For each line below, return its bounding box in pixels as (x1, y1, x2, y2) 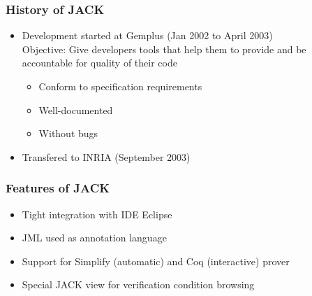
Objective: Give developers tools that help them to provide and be (22, 41, 306, 56)
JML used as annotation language (22, 230, 167, 245)
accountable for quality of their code (22, 55, 177, 70)
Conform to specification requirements (38, 79, 202, 93)
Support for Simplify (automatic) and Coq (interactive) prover (22, 253, 290, 268)
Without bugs (38, 126, 98, 141)
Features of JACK (6, 179, 110, 197)
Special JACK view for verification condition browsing (22, 277, 255, 292)
